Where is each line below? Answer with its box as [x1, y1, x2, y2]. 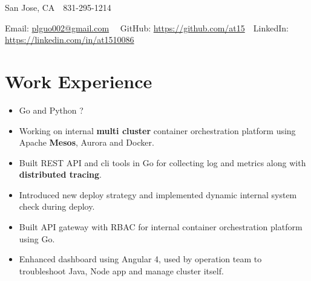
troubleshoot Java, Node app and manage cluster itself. [19, 264, 224, 277]
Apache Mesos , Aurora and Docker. [19, 136, 154, 149]
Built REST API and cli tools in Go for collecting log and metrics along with [19, 156, 306, 169]
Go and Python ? [19, 103, 83, 116]
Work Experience [5, 68, 152, 93]
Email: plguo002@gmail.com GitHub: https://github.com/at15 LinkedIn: [5, 21, 289, 34]
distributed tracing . [19, 168, 102, 181]
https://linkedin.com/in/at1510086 [5, 33, 134, 46]
